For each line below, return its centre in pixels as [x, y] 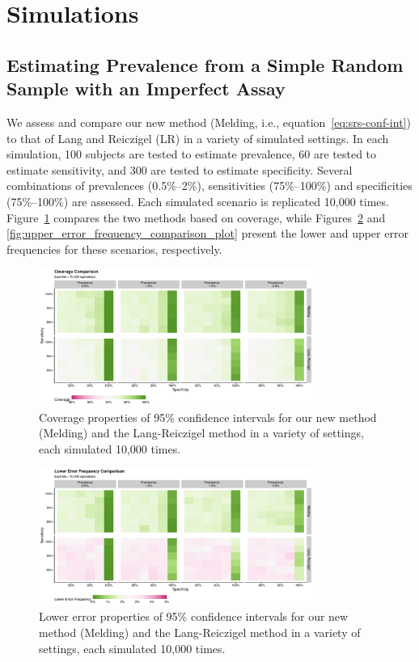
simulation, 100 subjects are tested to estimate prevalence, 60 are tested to [192, 154]
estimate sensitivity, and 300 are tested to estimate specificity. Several [180, 169]
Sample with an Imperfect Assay [146, 89]
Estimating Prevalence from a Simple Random [205, 64]
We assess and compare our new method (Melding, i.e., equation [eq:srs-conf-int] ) [209, 122]
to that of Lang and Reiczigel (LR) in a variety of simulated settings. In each [198, 138]
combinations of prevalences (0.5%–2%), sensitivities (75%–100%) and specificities [209, 186]
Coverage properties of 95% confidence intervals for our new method [208, 417]
